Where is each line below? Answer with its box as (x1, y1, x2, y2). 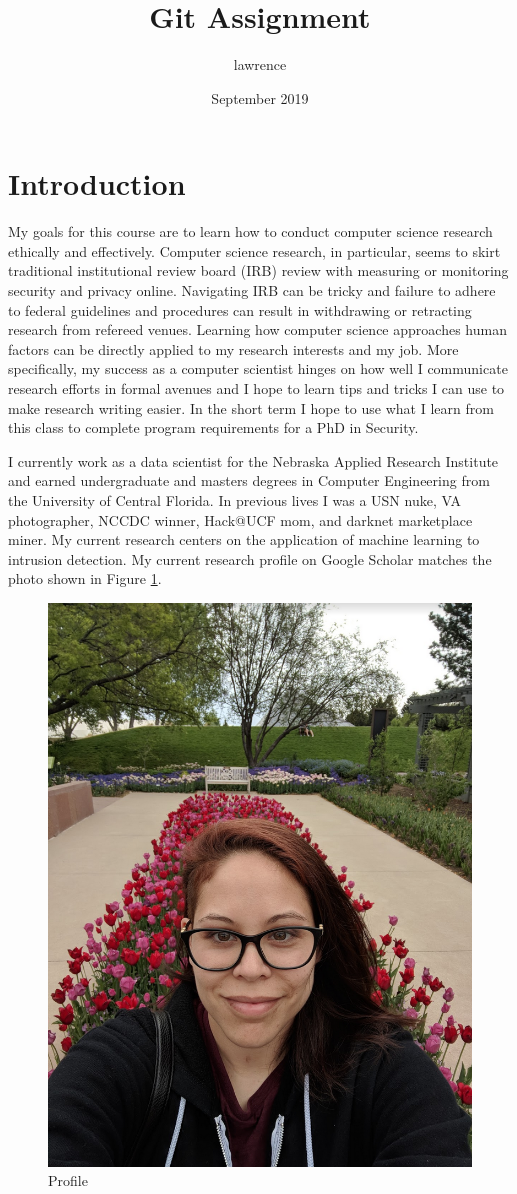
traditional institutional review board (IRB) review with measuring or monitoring (8, 260, 509, 281)
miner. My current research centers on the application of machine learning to (8, 529, 480, 550)
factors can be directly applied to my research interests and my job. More (8, 338, 459, 359)
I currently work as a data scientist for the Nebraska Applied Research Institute (8, 450, 499, 471)
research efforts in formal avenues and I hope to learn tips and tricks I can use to (8, 378, 505, 398)
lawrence (233, 54, 287, 75)
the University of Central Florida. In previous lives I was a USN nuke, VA (8, 489, 461, 510)
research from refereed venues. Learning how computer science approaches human (8, 319, 507, 340)
